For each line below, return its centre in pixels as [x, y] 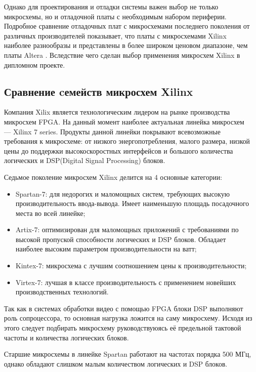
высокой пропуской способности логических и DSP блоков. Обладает [121, 239]
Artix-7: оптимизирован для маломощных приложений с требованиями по [127, 229]
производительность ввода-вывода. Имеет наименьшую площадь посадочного [132, 203]
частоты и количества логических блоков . [66, 337]
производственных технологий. [62, 292]
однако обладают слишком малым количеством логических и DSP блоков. [116, 363]
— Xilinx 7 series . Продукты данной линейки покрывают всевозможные [112, 131]
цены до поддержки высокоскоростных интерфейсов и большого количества [119, 150]
